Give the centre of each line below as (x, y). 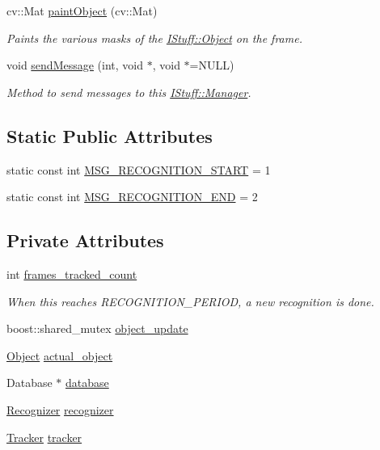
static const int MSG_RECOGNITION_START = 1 (139, 169)
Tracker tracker (44, 437)
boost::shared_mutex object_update (97, 328)
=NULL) (212, 65)
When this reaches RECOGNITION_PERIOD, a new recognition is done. (190, 301)
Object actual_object (60, 355)
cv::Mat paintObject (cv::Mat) (82, 11)
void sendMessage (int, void (75, 65)
